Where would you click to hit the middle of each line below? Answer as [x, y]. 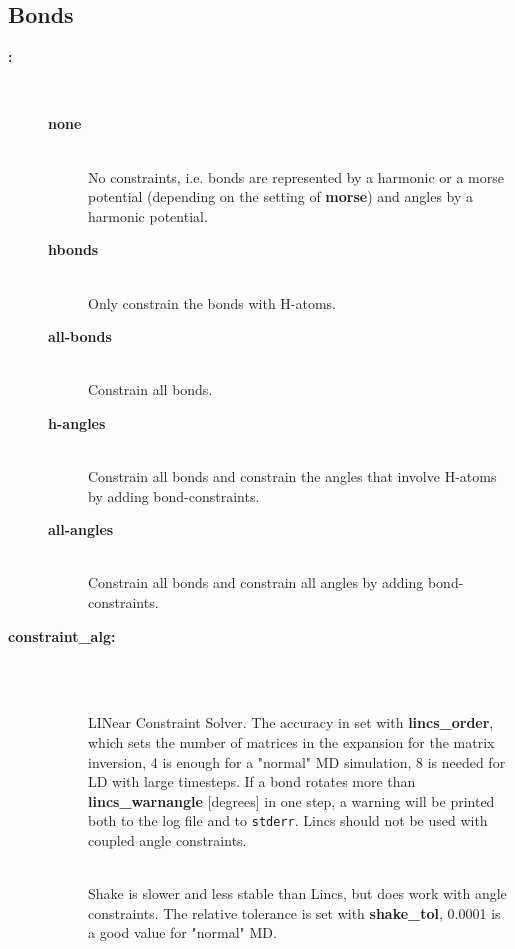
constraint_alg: [62, 635]
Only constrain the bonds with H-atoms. [212, 302]
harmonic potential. [148, 215]
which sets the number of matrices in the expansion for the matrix [291, 742]
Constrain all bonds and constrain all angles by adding [256, 582]
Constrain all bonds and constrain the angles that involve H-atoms [292, 476]
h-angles [77, 422]
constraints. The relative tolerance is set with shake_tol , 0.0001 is [294, 912]
